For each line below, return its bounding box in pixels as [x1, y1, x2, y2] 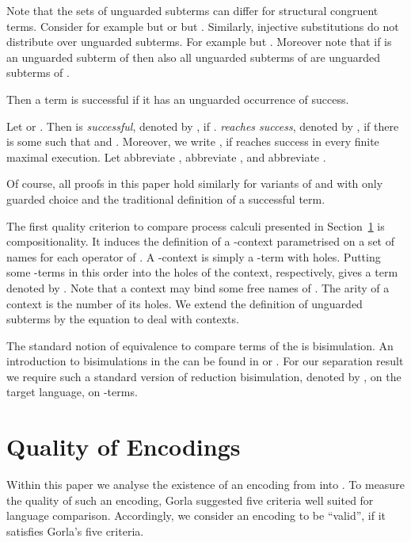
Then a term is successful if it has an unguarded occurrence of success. [6, 90, 349, 107]
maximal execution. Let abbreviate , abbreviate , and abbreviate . [6, 148, 326, 165]
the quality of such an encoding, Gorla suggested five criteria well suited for [6, 491, 374, 508]
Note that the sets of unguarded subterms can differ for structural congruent [6, 2, 379, 18]
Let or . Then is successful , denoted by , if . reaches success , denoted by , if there [6, 117, 399, 134]
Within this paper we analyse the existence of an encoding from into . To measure [6, 476, 405, 493]
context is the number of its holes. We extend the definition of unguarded [6, 295, 363, 311]
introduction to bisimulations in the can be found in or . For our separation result [6, 353, 404, 369]
